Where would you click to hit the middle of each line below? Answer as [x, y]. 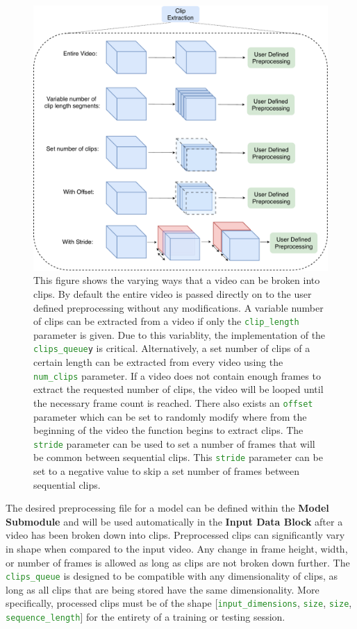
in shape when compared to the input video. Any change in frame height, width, [177, 549]
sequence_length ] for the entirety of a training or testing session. [146, 617]
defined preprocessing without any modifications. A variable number [178, 307]
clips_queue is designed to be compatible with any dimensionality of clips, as [172, 576]
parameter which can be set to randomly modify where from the [170, 416]
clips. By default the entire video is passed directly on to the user [173, 293]
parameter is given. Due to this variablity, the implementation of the [180, 334]
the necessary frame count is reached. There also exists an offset [173, 402]
